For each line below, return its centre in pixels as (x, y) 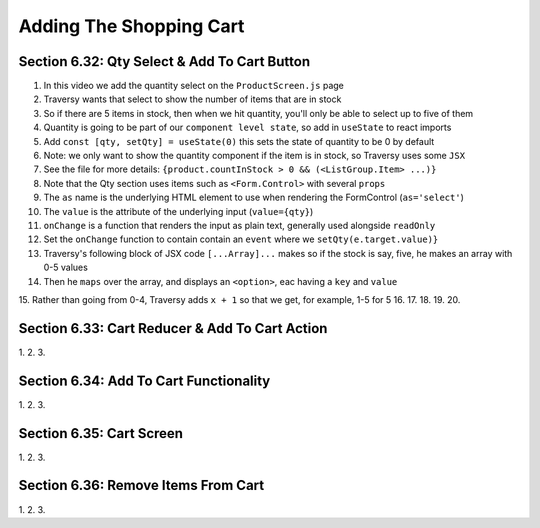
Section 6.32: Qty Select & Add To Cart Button (164, 61)
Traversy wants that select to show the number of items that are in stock (192, 99)
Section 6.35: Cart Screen (101, 433)
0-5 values (66, 267)
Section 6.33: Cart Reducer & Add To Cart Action (173, 328)
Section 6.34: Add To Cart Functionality (144, 380)
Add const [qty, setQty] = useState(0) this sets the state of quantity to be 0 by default (239, 141)
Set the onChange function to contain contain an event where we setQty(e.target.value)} (241, 239)
